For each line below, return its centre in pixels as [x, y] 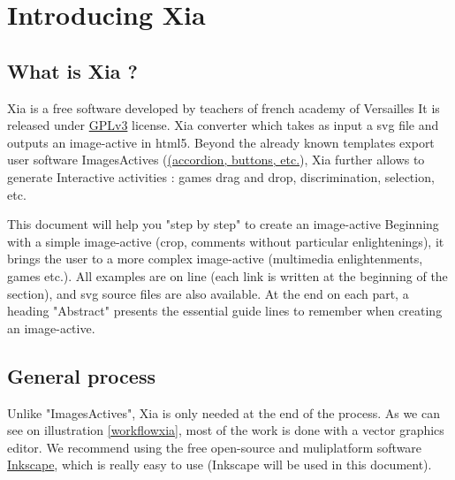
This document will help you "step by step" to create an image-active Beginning [223, 224]
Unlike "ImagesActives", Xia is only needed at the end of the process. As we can [224, 412]
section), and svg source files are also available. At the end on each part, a [208, 293]
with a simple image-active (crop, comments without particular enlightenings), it [226, 241]
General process [81, 375]
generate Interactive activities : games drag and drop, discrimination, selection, [221, 176]
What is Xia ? [72, 70]
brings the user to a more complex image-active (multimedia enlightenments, [215, 259]
